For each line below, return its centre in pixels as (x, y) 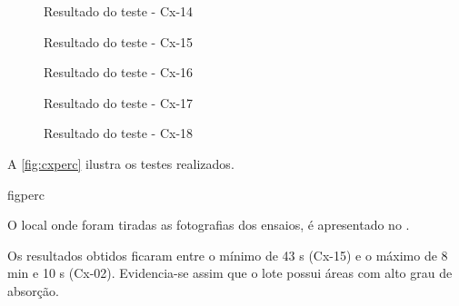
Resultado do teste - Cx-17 (119, 102)
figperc (26, 194)
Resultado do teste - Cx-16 (119, 72)
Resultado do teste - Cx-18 (119, 133)
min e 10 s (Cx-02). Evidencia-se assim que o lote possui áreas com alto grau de (230, 273)
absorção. (33, 290)
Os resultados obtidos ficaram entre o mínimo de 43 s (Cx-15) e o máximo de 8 (228, 255)
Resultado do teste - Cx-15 (119, 41)
